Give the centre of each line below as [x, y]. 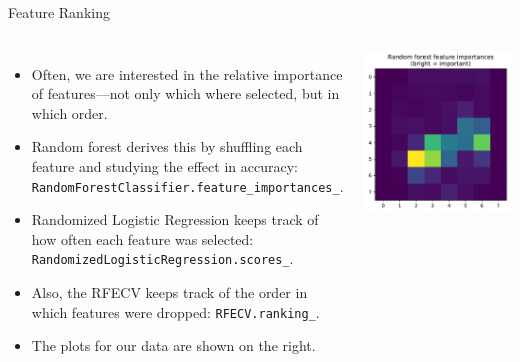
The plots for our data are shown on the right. [173, 345]
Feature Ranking [59, 12]
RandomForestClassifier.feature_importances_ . [187, 185]
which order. [69, 112]
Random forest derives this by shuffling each [167, 146]
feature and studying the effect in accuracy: [164, 165]
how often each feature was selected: [142, 238]
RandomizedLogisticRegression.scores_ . [162, 258]
